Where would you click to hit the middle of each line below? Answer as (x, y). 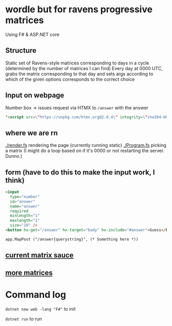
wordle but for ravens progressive (79, 9)
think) (15, 180)
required (19, 211)
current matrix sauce (39, 255)
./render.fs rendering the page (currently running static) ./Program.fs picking (86, 145)
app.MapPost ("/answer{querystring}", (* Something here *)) (72, 239)
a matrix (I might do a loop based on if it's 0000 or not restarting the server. (85, 151)
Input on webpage (35, 95)
